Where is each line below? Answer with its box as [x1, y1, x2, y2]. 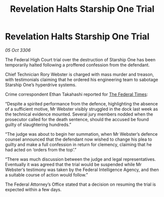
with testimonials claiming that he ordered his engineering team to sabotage [5, 76, 158, 82]
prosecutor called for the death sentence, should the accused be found [5, 116, 149, 122]
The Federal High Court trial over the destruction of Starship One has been [5, 56, 156, 62]
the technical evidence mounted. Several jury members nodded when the [5, 111, 153, 117]
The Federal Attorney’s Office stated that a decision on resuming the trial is [5, 181, 156, 187]
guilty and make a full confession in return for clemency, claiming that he [5, 141, 152, 148]
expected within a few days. [5, 186, 62, 192]
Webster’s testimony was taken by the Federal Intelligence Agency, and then [5, 167, 159, 172]
